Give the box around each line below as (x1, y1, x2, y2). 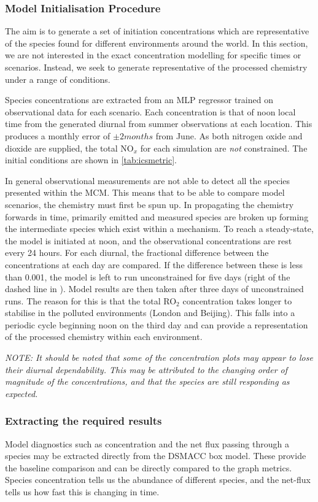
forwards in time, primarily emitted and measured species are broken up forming (5, 210, 309, 223)
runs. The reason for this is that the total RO (5, 294, 177, 307)
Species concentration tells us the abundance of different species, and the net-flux (5, 473, 311, 486)
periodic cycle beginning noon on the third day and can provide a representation (5, 318, 308, 331)
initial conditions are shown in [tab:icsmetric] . (5, 153, 177, 166)
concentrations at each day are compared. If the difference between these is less (5, 258, 303, 271)
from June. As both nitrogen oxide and (155, 129, 303, 142)
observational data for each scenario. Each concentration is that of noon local (5, 105, 296, 118)
